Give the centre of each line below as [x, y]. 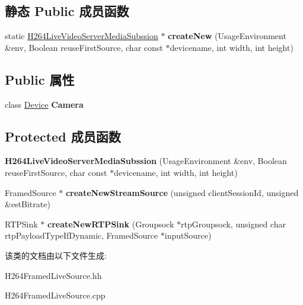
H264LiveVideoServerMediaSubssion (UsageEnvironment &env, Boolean [146, 161]
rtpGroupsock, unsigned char [233, 224]
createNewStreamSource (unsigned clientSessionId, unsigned [182, 192]
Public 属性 [40, 79]
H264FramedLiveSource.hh [53, 275]
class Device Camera [44, 104]
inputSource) [188, 235]
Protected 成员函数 [63, 136]
